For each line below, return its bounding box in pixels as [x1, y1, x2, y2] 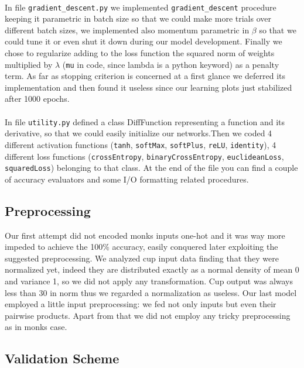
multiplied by [5, 58, 53, 70]
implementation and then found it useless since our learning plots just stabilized [5, 81, 292, 93]
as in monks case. [5, 321, 67, 333]
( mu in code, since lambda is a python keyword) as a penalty [62, 58, 279, 70]
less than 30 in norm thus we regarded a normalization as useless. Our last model [5, 286, 297, 298]
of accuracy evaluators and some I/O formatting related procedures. [5, 173, 249, 185]
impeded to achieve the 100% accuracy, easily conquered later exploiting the [5, 240, 278, 253]
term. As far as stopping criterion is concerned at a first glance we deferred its [5, 70, 286, 82]
